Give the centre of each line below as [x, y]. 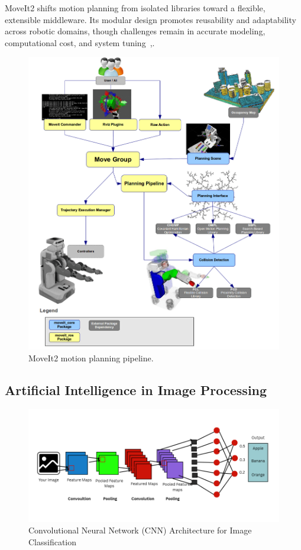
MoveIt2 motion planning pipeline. [91, 358]
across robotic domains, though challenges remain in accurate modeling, [135, 31]
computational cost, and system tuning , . [80, 42]
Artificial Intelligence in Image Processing [136, 390]
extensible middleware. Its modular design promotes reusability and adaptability [150, 19]
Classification [53, 541]
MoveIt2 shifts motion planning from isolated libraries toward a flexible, [135, 8]
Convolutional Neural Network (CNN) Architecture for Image [140, 530]
